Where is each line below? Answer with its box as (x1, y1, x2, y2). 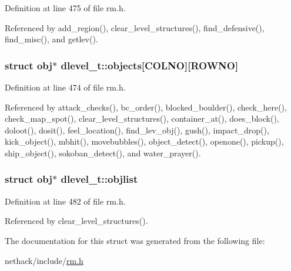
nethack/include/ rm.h (5, 254, 83, 266)
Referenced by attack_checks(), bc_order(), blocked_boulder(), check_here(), (5, 101, 287, 113)
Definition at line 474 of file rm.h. (5, 81, 126, 93)
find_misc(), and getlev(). (5, 33, 98, 45)
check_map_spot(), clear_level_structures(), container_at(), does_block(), (5, 112, 279, 125)
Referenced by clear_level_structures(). (5, 215, 148, 227)
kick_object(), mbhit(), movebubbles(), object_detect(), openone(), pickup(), (5, 135, 284, 148)
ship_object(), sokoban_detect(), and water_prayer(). (5, 146, 201, 159)
